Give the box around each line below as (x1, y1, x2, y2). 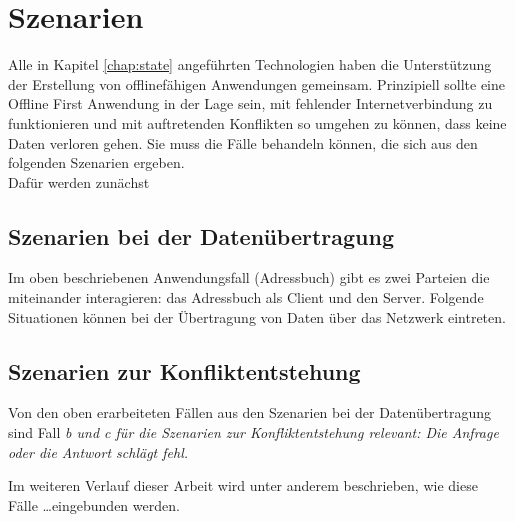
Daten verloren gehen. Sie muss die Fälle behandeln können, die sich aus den (8, 132, 478, 153)
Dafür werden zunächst (8, 171, 150, 192)
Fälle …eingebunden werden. (8, 494, 180, 515)
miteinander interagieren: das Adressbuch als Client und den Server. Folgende (8, 287, 484, 308)
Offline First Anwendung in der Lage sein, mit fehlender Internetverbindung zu (8, 93, 493, 114)
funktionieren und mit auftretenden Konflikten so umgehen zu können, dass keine (8, 112, 507, 133)
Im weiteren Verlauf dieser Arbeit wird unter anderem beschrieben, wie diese (8, 475, 478, 496)
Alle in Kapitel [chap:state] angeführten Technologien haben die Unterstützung (8, 54, 492, 75)
